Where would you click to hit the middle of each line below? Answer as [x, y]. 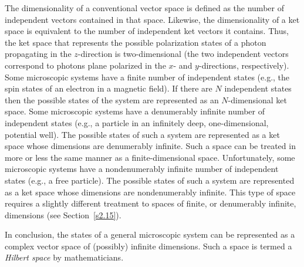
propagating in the [38, 54]
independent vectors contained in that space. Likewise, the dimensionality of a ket [152, 19]
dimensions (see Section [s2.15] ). [63, 214]
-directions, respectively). [244, 65]
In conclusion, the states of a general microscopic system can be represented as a [150, 234]
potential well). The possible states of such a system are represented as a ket [142, 134]
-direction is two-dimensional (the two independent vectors [183, 54]
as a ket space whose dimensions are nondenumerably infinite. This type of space [150, 192]
